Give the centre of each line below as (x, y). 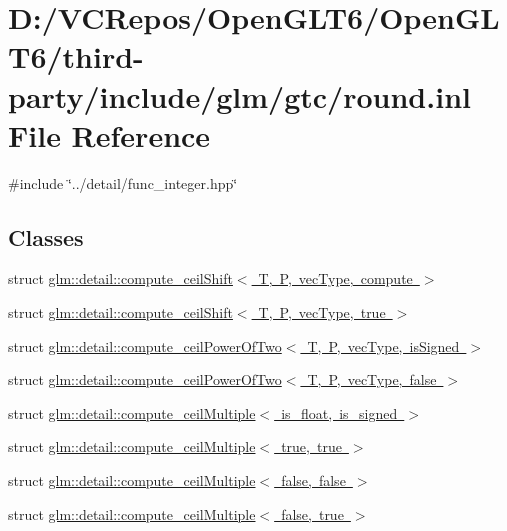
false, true (312, 513)
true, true (311, 446)
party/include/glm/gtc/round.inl (239, 95)
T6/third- (76, 56)
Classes (46, 236)
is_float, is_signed (339, 412)
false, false (313, 480)
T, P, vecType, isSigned (383, 345)
